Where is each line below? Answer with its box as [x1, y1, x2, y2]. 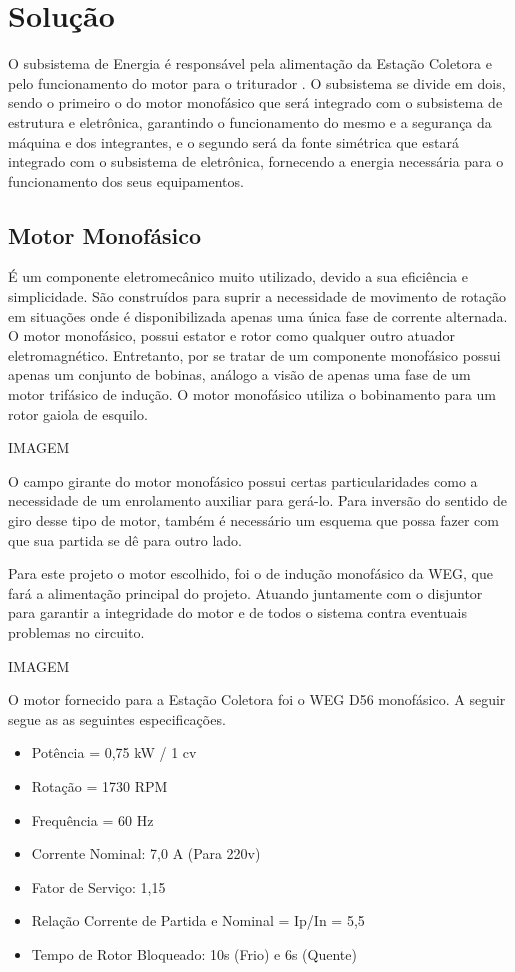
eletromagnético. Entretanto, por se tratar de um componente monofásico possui [8, 344, 501, 365]
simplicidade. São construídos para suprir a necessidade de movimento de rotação [8, 286, 507, 307]
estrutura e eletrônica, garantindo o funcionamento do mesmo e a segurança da [8, 111, 492, 132]
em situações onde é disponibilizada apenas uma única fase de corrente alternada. [8, 305, 508, 326]
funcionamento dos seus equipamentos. [8, 170, 244, 191]
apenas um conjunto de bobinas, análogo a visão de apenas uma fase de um [8, 364, 471, 385]
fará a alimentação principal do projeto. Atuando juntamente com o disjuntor [8, 582, 483, 603]
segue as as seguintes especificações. [8, 708, 226, 729]
